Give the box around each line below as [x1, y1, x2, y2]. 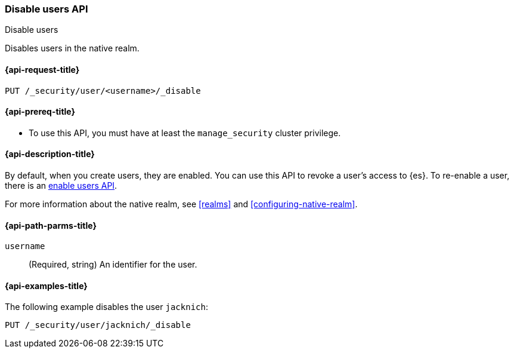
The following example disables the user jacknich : [5, 302, 208, 312]
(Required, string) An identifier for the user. [29, 259, 197, 270]
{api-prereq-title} [5, 106, 76, 117]
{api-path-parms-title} [5, 220, 97, 231]
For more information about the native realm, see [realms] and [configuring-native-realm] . [5, 199, 358, 210]
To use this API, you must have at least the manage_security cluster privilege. [29, 127, 341, 138]
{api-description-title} [5, 149, 95, 159]
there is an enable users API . [5, 180, 117, 191]
